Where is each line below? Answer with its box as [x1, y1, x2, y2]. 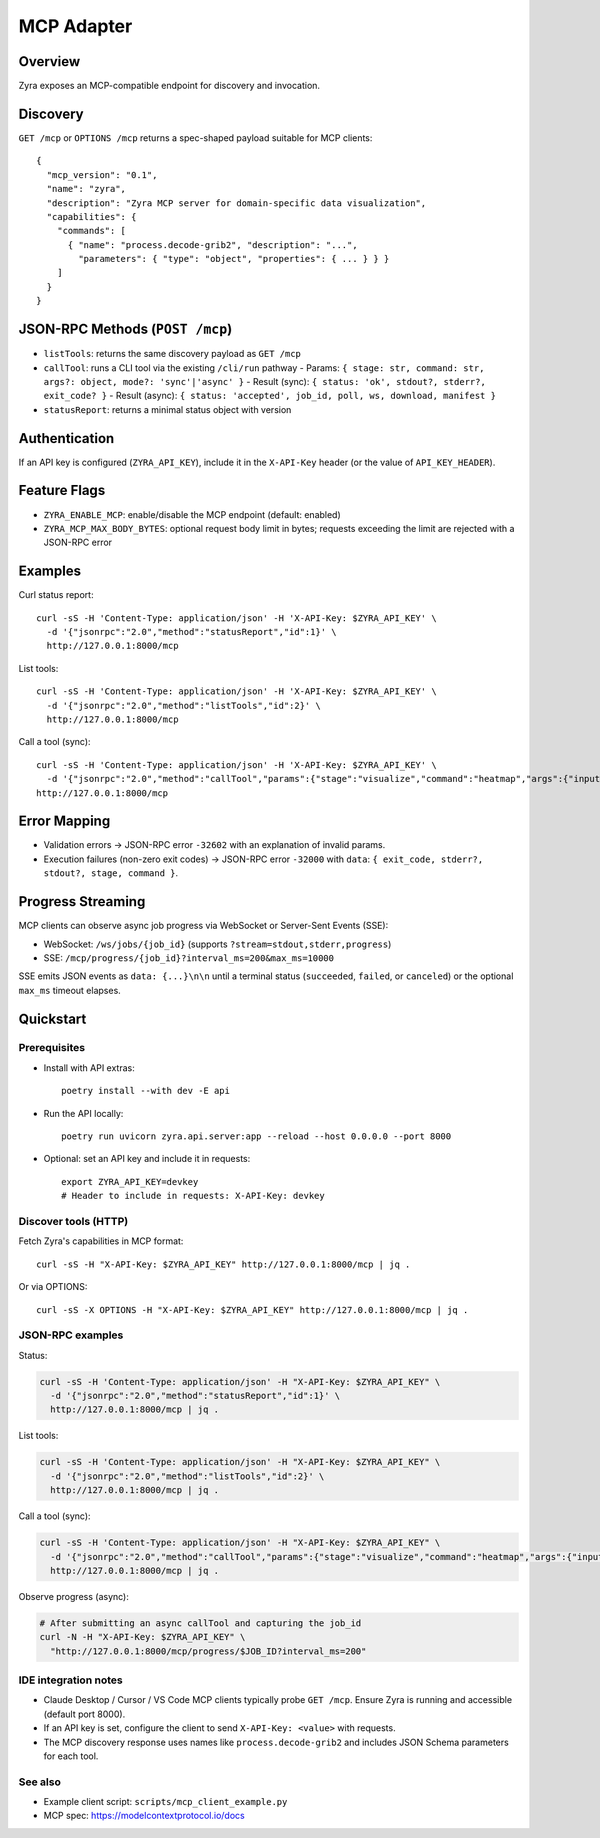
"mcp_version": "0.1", [46, 169, 158, 180]
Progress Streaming [18, 893, 146, 910]
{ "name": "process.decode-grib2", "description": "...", [67, 239, 359, 250]
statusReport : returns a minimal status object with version [43, 403, 292, 415]
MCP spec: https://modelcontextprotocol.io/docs [43, 1810, 245, 1822]
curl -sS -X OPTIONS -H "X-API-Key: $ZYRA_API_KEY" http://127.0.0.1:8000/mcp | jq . [36, 1304, 469, 1315]
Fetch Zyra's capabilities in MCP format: [18, 1235, 184, 1247]
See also [18, 1775, 62, 1789]
